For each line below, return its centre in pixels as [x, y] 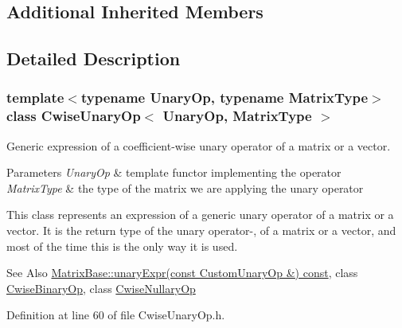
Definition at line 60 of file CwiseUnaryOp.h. [116, 315]
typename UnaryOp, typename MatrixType [224, 98]
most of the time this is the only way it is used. [122, 246]
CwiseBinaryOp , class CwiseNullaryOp [101, 288]
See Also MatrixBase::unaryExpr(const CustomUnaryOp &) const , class [182, 273]
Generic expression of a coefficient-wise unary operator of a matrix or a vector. [199, 145]
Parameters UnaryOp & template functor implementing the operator [174, 172]
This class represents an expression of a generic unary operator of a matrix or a [200, 215]
